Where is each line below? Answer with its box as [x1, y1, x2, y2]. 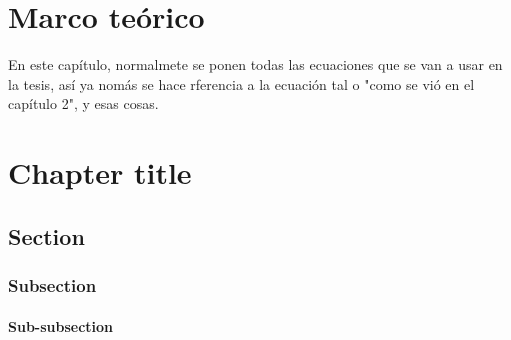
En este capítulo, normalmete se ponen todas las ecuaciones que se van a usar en [8, 54, 503, 75]
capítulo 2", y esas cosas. [8, 93, 159, 114]
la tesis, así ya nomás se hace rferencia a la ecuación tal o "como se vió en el [8, 73, 475, 94]
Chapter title [8, 152, 192, 193]
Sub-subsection [8, 315, 114, 336]
